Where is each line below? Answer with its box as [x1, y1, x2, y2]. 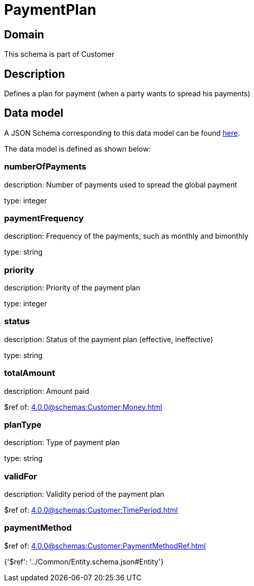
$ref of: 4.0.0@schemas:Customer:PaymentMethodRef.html [4, 541, 206, 550]
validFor [4, 471, 37, 482]
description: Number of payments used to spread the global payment [4, 180, 237, 189]
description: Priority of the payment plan [4, 283, 140, 292]
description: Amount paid [4, 386, 90, 395]
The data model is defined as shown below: [4, 144, 151, 153]
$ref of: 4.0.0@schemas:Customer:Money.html [4, 402, 162, 411]
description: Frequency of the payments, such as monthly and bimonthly [4, 232, 249, 241]
